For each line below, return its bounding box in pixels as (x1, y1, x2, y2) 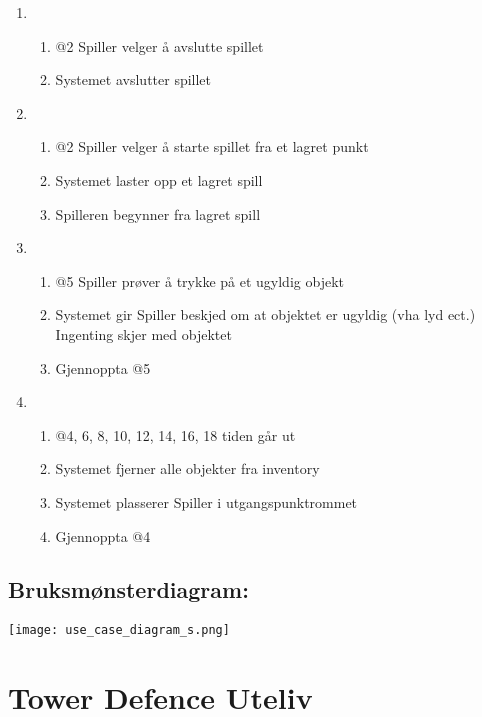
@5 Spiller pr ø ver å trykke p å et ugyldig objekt (55, 270, 344, 291)
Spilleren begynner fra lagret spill (55, 203, 261, 224)
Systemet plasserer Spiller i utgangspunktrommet (55, 491, 358, 512)
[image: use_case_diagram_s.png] (8, 623, 230, 638)
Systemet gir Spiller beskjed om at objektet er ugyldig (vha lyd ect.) (55, 304, 476, 325)
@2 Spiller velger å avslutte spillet (55, 35, 264, 56)
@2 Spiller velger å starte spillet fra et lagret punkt (55, 136, 369, 157)
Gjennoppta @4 (55, 525, 151, 546)
